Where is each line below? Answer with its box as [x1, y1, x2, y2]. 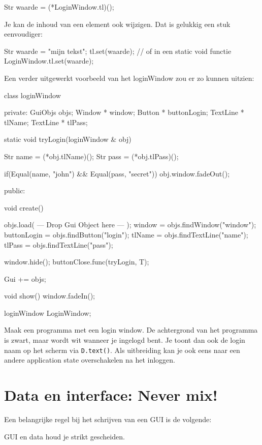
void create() [4, 202, 44, 213]
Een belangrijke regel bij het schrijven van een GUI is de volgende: [4, 414, 212, 425]
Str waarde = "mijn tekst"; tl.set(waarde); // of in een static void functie [4, 45, 232, 56]
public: [4, 185, 25, 196]
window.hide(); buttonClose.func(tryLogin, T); [4, 256, 149, 267]
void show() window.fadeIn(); [4, 290, 95, 301]
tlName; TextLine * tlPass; [4, 116, 88, 127]
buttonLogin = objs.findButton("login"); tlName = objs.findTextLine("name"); [4, 229, 248, 240]
